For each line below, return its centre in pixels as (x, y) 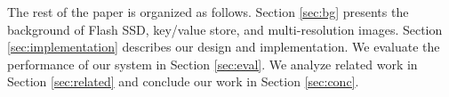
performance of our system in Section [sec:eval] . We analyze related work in (212, 64)
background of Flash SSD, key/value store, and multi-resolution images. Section (225, 29)
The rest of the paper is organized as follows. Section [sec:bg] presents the (208, 12)
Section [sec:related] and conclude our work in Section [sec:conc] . (183, 81)
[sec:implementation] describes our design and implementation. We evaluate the (224, 47)
